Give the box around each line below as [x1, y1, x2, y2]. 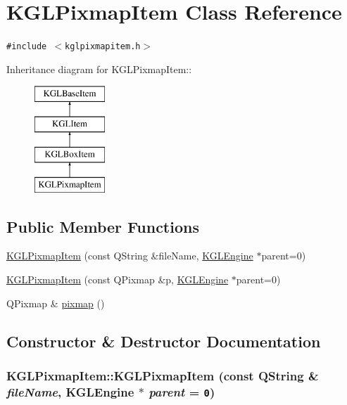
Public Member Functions [6, 215, 199, 237]
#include [6, 41, 47, 52]
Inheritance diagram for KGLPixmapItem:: [6, 61, 192, 76]
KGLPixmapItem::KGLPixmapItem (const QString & [6, 366, 319, 384]
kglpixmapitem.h [65, 41, 141, 52]
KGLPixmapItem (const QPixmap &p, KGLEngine [6, 271, 229, 286]
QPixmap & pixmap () [6, 295, 105, 310]
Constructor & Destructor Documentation [6, 330, 321, 352]
